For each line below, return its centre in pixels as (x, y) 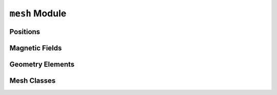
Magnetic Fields (36, 48)
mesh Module (38, 13)
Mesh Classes (33, 81)
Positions (25, 31)
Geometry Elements (42, 64)
